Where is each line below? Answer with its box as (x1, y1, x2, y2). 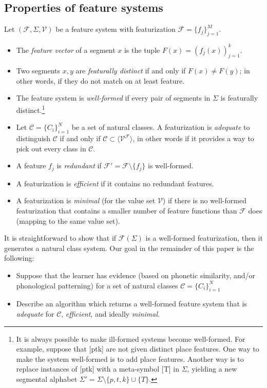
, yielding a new (187, 363, 237, 374)
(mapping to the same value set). (16, 215, 120, 226)
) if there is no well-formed (162, 195, 246, 206)
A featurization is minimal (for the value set (16, 195, 156, 206)
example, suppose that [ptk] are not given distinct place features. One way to (16, 343, 259, 354)
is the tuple (124, 44, 160, 55)
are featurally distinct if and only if (75, 65, 186, 76)
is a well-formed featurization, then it (145, 232, 263, 243)
